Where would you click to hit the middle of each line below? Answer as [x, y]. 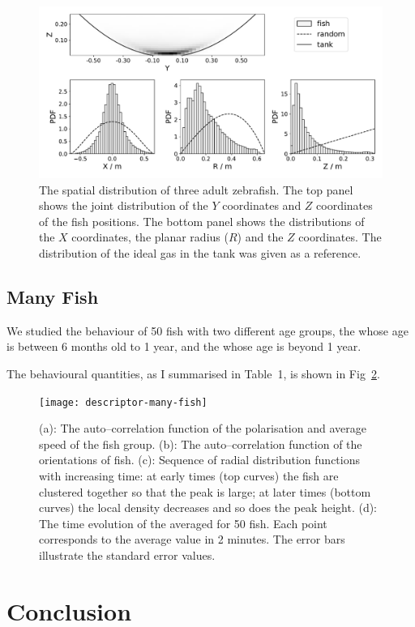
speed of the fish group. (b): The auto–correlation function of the [201, 444]
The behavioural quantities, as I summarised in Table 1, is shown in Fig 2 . [193, 373]
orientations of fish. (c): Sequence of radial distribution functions [199, 460]
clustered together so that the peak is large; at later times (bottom [205, 491]
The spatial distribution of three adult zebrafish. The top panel [196, 189]
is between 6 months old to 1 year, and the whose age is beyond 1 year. [184, 346]
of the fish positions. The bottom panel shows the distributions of [202, 221]
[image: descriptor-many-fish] [123, 402]
